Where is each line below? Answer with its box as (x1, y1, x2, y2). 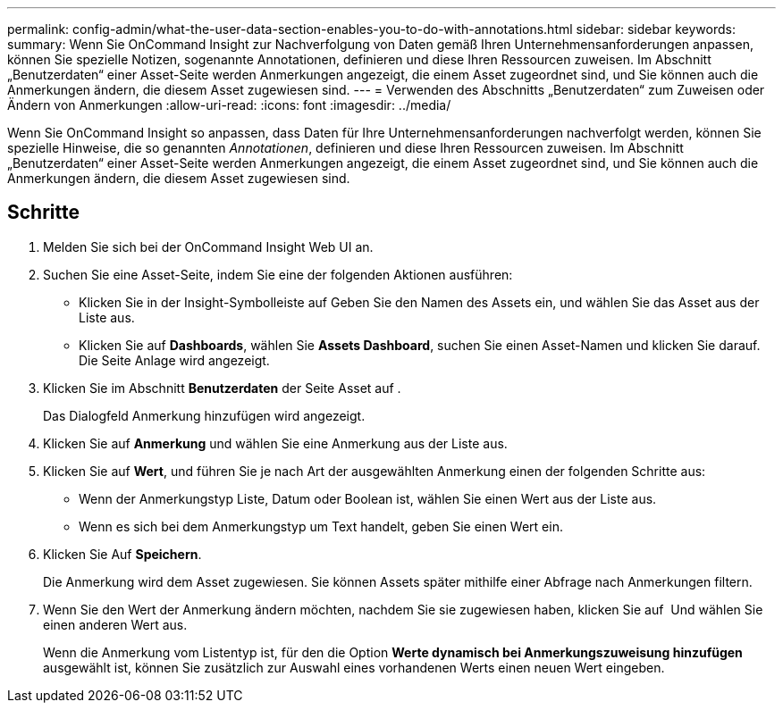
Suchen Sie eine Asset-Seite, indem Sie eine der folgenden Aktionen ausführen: (43, 266, 513, 282)
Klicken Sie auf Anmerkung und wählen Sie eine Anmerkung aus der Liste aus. (43, 435, 508, 451)
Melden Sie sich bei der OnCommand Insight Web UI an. (43, 238, 374, 255)
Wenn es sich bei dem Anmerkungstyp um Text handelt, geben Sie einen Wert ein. (79, 518, 563, 534)
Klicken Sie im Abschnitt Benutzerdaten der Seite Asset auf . (43, 380, 401, 396)
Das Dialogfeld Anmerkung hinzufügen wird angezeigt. (43, 407, 366, 423)
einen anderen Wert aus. (43, 616, 188, 632)
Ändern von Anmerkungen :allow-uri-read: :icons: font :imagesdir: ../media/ (7, 97, 451, 113)
